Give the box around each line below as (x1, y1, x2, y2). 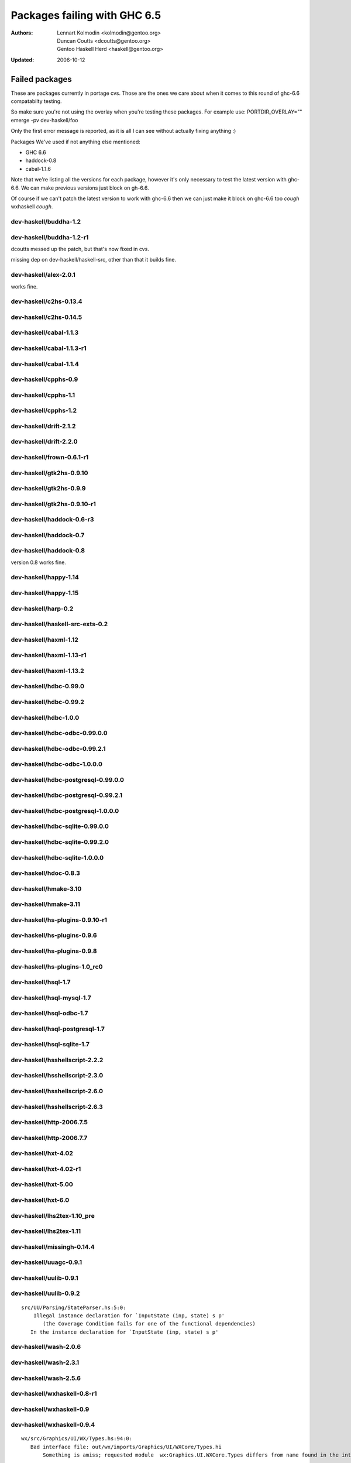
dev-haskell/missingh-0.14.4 (11, 1242, 95, 1251)
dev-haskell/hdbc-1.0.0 (11, 713, 80, 722)
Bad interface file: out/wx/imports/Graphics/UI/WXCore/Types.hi (30, 1443, 222, 1450)
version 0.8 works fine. (11, 559, 67, 566)
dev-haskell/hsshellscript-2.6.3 (11, 1103, 104, 1111)
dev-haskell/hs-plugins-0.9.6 (11, 931, 97, 939)
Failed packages (11, 74, 73, 84)
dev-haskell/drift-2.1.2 (11, 422, 76, 430)
